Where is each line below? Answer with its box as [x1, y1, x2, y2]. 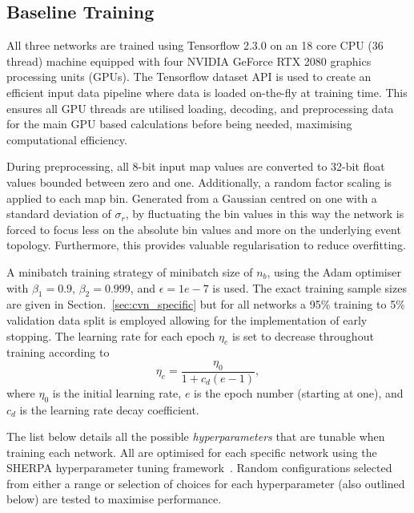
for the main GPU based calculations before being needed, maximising [6, 115, 352, 132]
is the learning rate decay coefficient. [19, 401, 199, 418]
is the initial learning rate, [52, 384, 182, 401]
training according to [6, 344, 110, 361]
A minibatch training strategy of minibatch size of [6, 263, 253, 280]
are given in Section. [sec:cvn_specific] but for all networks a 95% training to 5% [6, 296, 405, 313]
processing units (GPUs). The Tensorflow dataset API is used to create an [6, 68, 372, 85]
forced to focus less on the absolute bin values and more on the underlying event [6, 220, 401, 237]
